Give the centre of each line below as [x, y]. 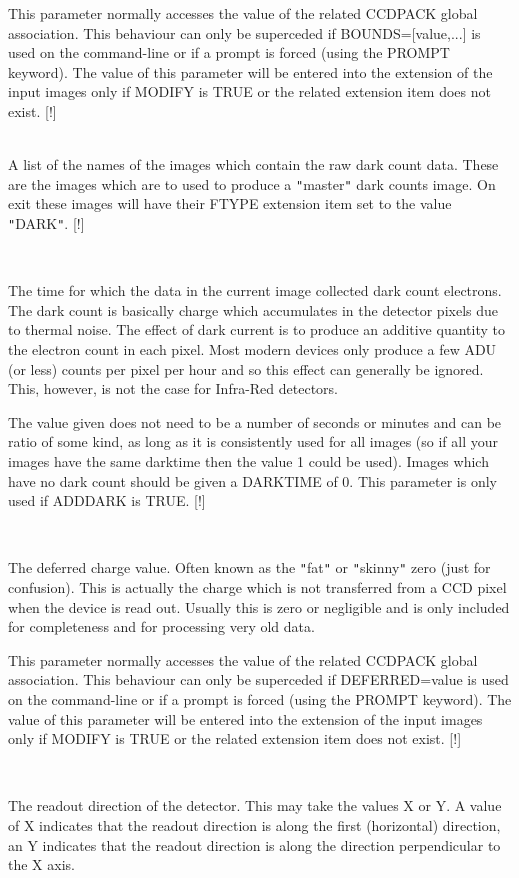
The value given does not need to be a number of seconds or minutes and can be [255, 421]
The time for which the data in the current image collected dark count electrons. [255, 290]
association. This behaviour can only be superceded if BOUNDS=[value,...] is [244, 32]
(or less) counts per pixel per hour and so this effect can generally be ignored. [246, 368]
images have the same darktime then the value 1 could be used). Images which [248, 461]
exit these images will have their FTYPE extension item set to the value [230, 203]
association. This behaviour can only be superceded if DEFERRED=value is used [258, 679]
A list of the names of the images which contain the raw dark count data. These [253, 164]
